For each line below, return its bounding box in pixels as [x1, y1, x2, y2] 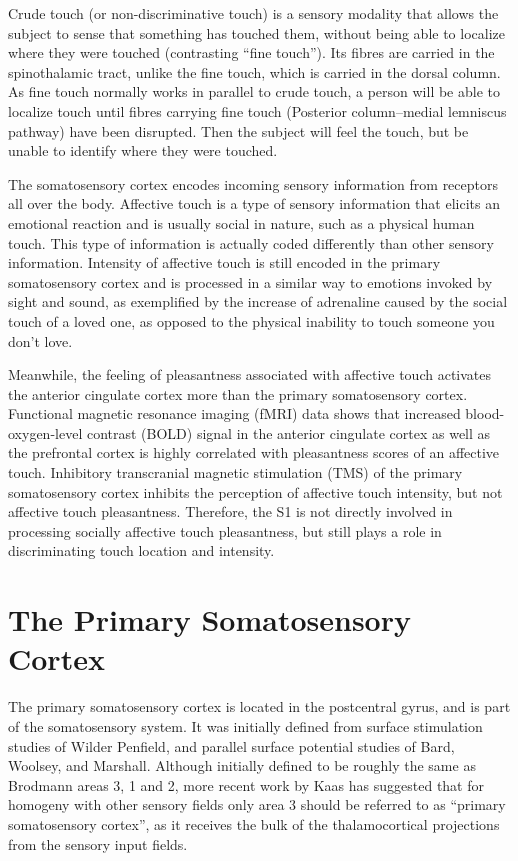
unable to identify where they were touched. [8, 140, 278, 161]
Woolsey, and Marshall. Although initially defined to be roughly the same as [8, 755, 476, 776]
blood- [465, 403, 505, 424]
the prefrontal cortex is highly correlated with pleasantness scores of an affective [8, 442, 500, 463]
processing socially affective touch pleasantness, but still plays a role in [8, 520, 442, 541]
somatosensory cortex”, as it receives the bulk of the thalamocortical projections [8, 813, 500, 834]
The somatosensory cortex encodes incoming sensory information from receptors [8, 173, 498, 194]
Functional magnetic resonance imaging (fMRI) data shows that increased [8, 403, 461, 424]
